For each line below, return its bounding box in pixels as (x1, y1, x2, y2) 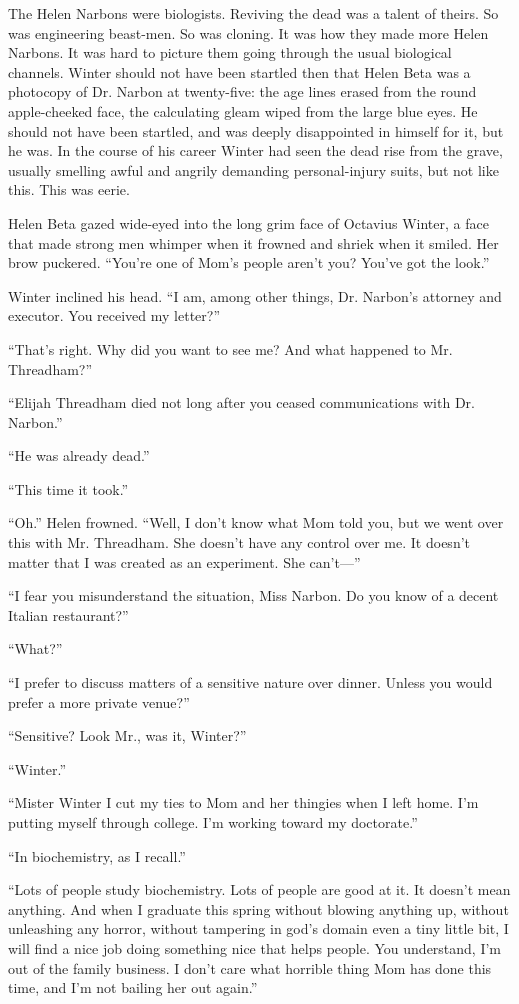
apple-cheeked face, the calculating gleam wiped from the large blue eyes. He (8, 100, 478, 121)
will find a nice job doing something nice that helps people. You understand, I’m (8, 937, 502, 958)
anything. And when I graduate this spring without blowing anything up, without (8, 898, 509, 919)
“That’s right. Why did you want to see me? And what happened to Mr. (8, 338, 453, 359)
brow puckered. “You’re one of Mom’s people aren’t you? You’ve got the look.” (8, 252, 490, 273)
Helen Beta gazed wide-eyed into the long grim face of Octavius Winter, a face (8, 212, 489, 233)
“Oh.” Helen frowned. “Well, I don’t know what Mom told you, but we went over (8, 512, 504, 533)
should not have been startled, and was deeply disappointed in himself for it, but (8, 120, 504, 141)
